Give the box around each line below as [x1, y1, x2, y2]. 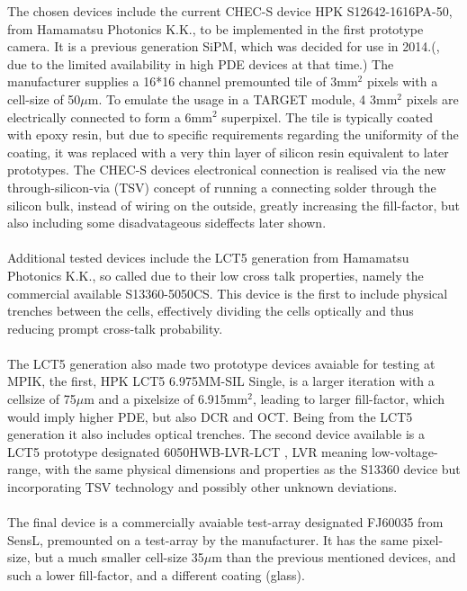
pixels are [406, 89, 459, 108]
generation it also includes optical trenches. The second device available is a [7, 425, 425, 443]
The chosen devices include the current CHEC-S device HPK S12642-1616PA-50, [7, 2, 453, 20]
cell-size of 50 [7, 89, 81, 108]
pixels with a [366, 72, 438, 91]
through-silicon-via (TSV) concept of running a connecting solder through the [7, 177, 436, 196]
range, [7, 460, 41, 479]
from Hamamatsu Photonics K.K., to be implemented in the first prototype [7, 19, 424, 38]
